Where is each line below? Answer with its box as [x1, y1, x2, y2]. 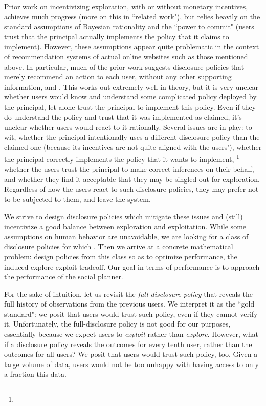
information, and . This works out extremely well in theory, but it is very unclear [4, 81, 259, 92]
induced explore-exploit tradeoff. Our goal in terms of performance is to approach [4, 261, 260, 272]
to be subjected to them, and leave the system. [4, 193, 151, 204]
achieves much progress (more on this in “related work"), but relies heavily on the [4, 11, 260, 22]
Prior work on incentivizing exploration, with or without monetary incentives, [4, 1, 248, 11]
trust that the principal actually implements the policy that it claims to [4, 31, 229, 42]
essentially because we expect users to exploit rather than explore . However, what [4, 329, 258, 339]
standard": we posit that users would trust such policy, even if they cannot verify [4, 308, 258, 319]
